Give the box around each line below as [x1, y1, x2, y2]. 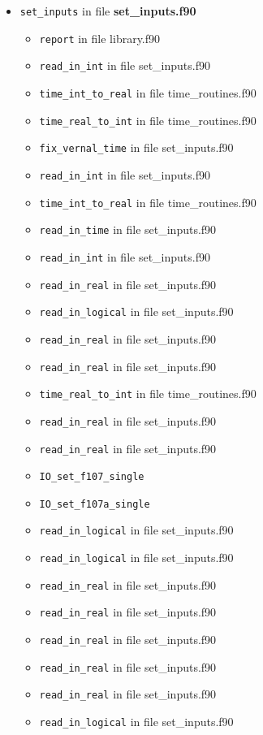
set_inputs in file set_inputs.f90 [19, 2, 196, 19]
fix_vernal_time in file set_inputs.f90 [39, 139, 234, 156]
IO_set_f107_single [39, 471, 144, 483]
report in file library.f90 [39, 29, 161, 46]
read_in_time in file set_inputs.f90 [39, 221, 217, 238]
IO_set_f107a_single [39, 498, 150, 510]
